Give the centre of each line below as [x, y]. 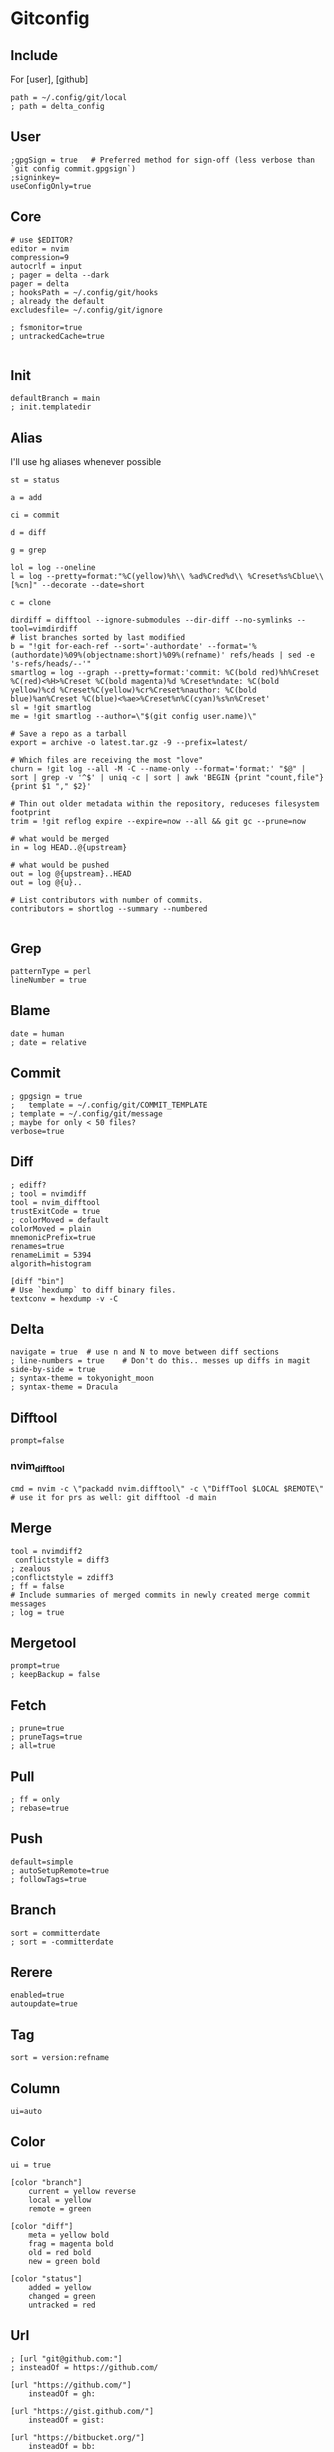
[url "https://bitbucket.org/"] [77, 2437]
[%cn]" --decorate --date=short [77, 585]
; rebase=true [40, 1808]
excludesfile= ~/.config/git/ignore [86, 310]
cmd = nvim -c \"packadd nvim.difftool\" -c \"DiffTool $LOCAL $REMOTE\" [167, 1488]
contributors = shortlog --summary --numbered [109, 909]
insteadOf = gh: [62, 2393]
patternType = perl [51, 972]
